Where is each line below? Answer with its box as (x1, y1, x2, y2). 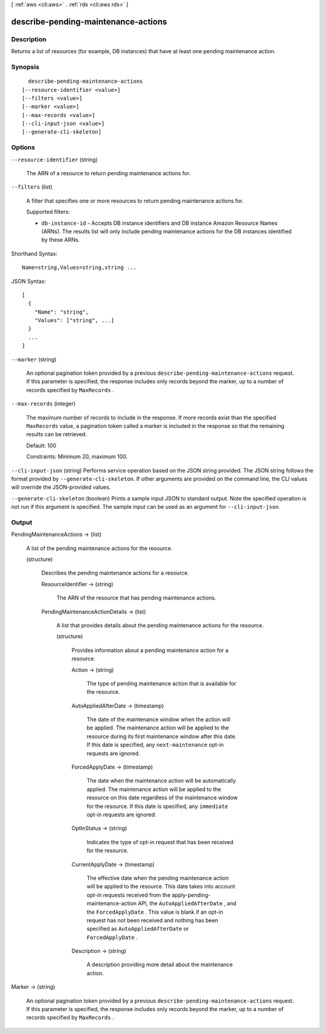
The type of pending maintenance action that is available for (86, 680, 237, 687)
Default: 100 (26, 442, 57, 449)
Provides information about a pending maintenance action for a (71, 647, 229, 654)
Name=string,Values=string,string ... (22, 264, 137, 271)
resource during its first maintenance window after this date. (86, 732, 237, 740)
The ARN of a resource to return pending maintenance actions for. (26, 169, 191, 176)
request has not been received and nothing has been (86, 916, 219, 924)
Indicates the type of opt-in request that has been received (86, 838, 234, 845)
